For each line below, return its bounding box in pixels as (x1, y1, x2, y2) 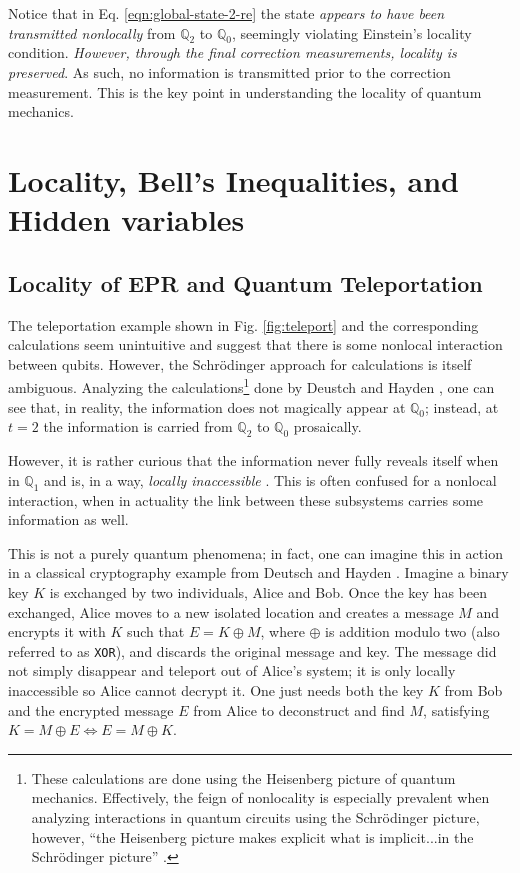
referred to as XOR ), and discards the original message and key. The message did (8, 640, 497, 661)
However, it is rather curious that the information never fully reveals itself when (8, 450, 499, 471)
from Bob (444, 679, 503, 700)
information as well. (8, 509, 129, 530)
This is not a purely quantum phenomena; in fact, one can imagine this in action (8, 542, 503, 563)
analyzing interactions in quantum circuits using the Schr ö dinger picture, (31, 806, 480, 827)
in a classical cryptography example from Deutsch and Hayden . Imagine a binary (8, 562, 509, 583)
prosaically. (293, 416, 362, 437)
